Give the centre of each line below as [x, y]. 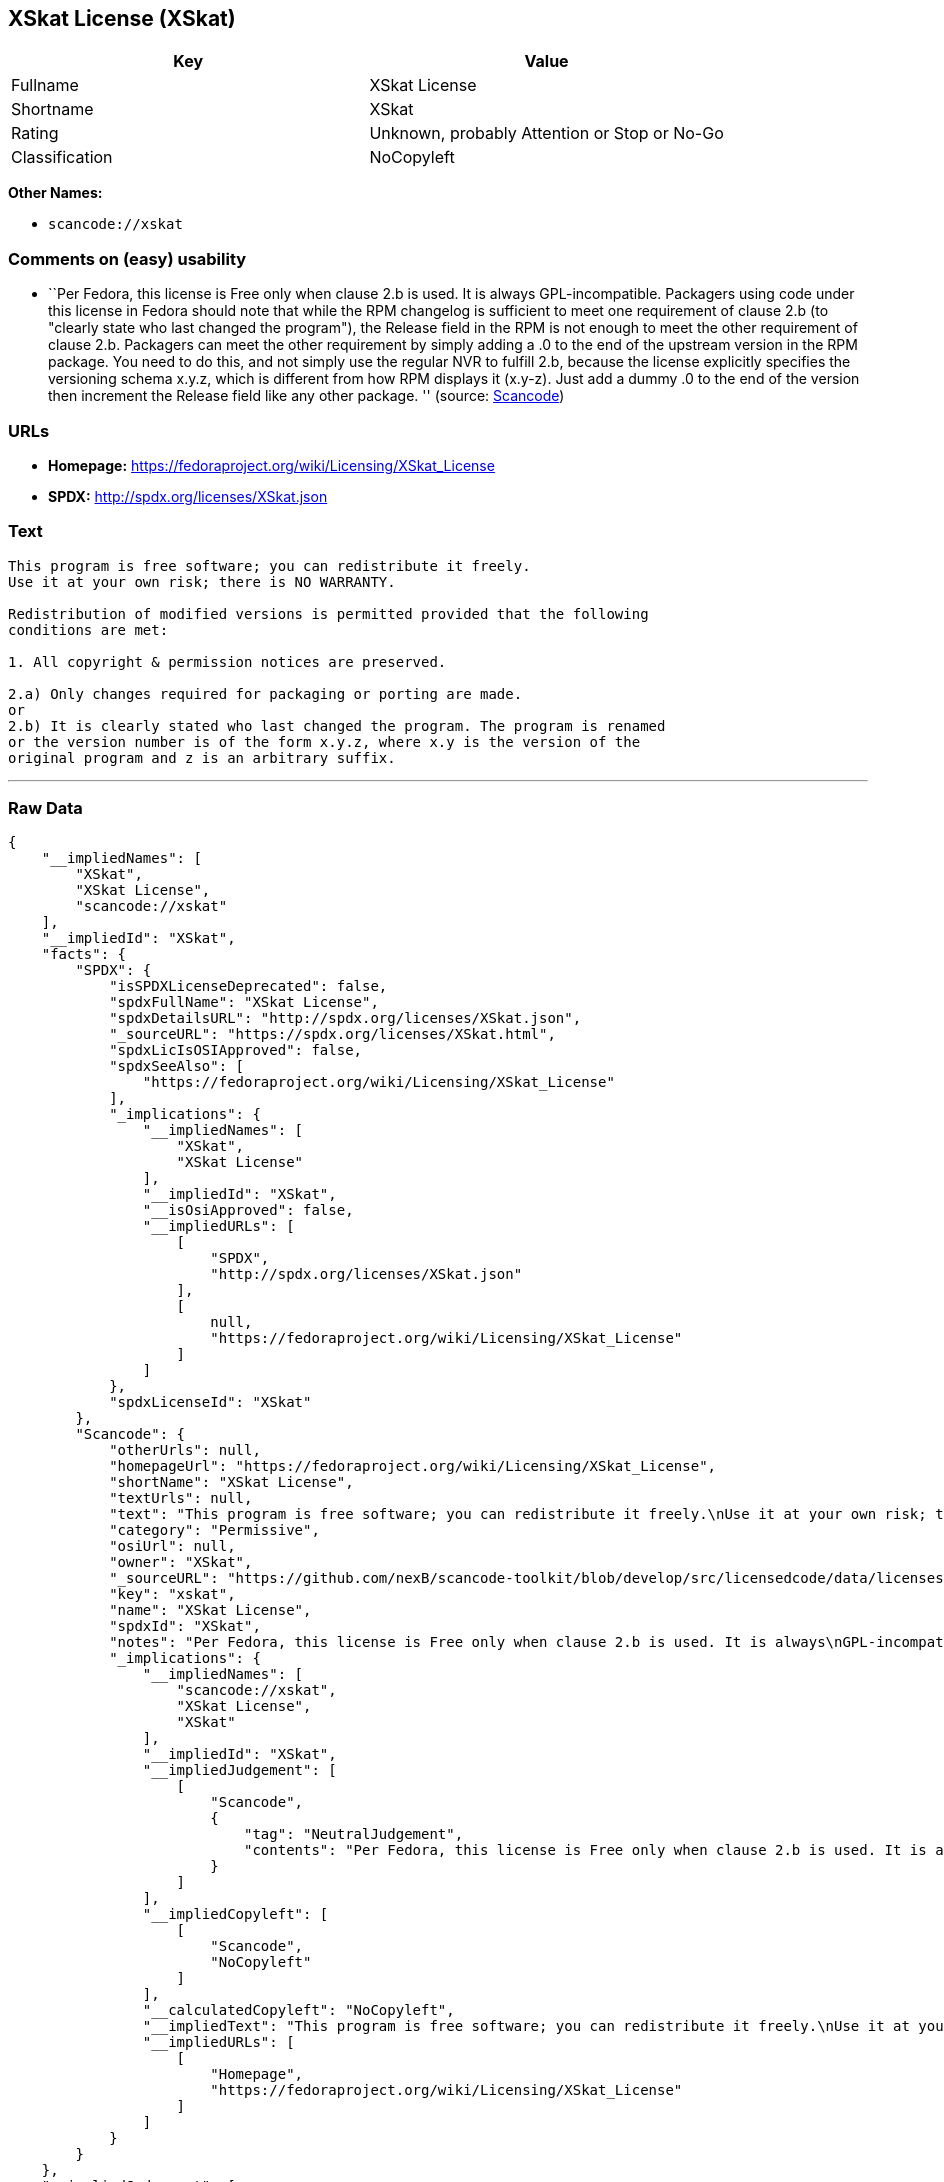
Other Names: [55, 193]
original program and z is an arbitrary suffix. [202, 757]
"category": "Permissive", [214, 1530]
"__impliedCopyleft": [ [235, 1914]
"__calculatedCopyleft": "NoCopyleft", [298, 2010]
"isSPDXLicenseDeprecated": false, [248, 986]
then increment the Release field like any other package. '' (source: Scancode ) [306, 396]
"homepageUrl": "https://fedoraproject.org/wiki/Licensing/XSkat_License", [413, 1466]
